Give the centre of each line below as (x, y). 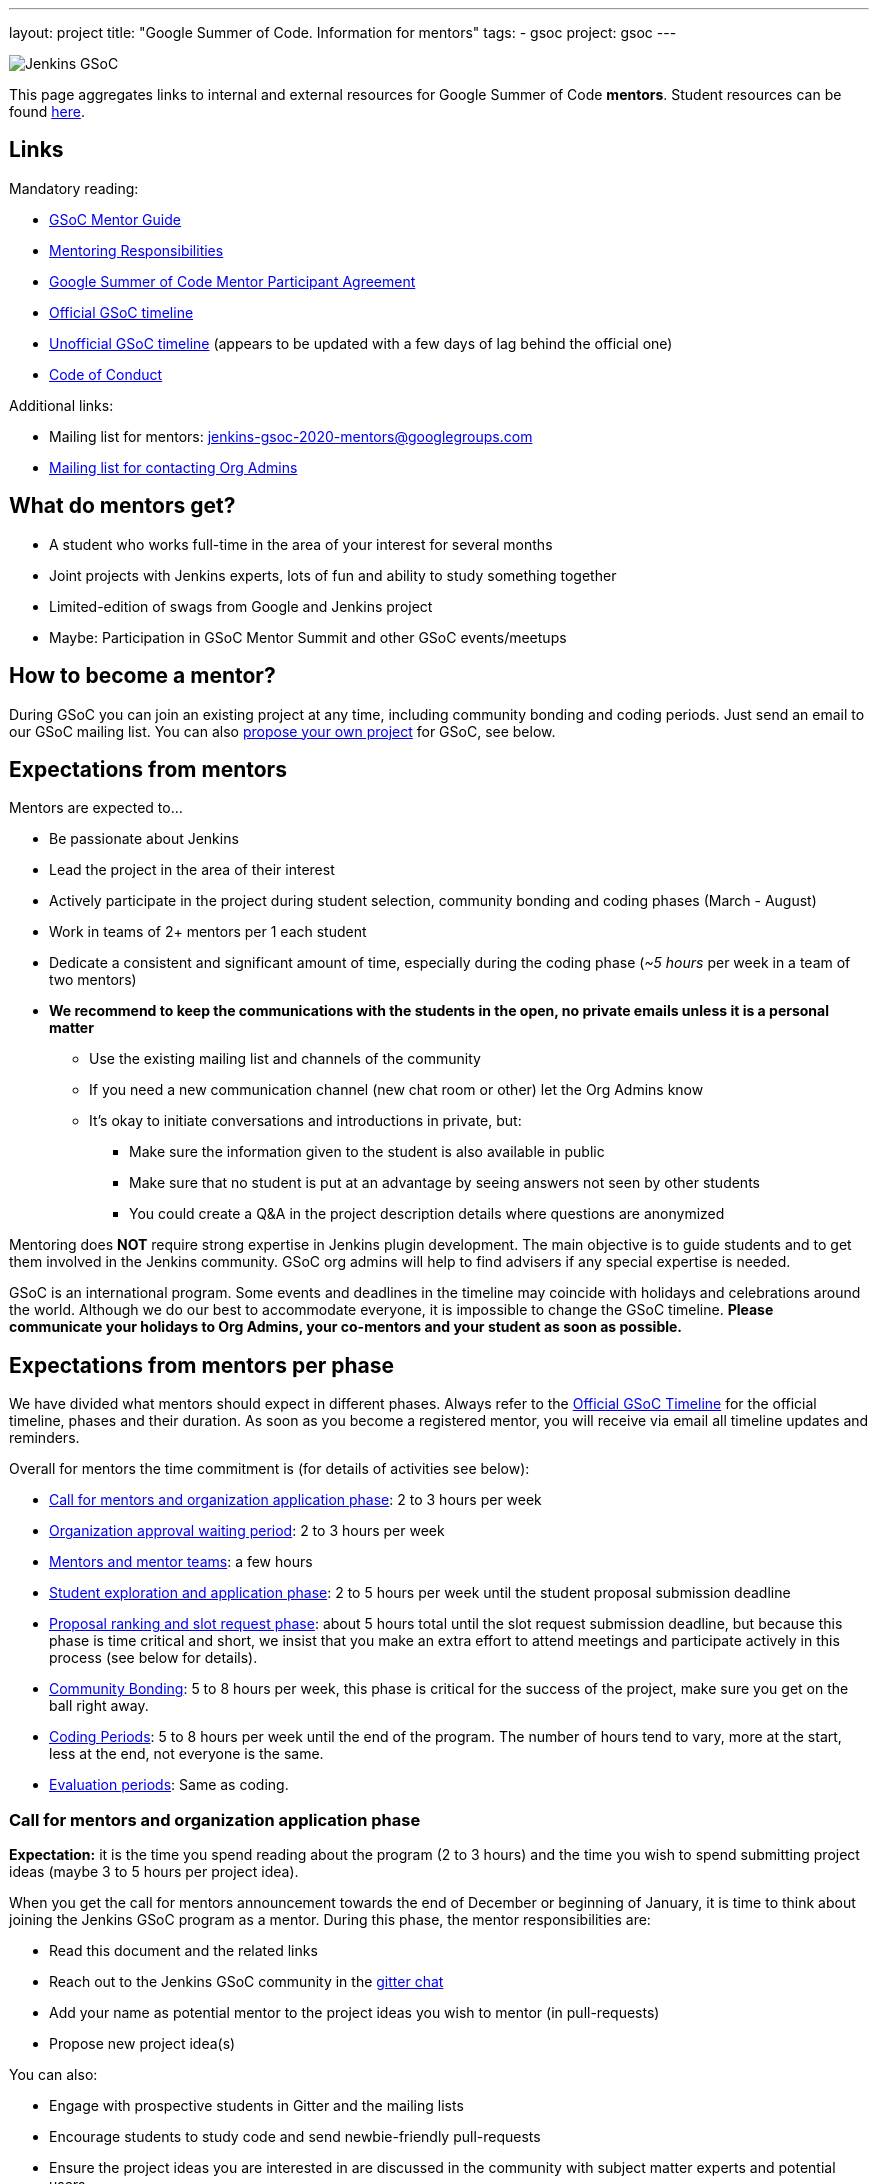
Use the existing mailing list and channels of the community (285, 1059)
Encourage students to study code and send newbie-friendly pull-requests (295, 2136)
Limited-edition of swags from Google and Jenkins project (241, 606)
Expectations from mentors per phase (201, 1365)
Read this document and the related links (183, 1950)
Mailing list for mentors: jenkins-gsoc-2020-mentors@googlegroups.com (291, 436)
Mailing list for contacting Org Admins (173, 467)
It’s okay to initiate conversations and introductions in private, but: (305, 1121)
